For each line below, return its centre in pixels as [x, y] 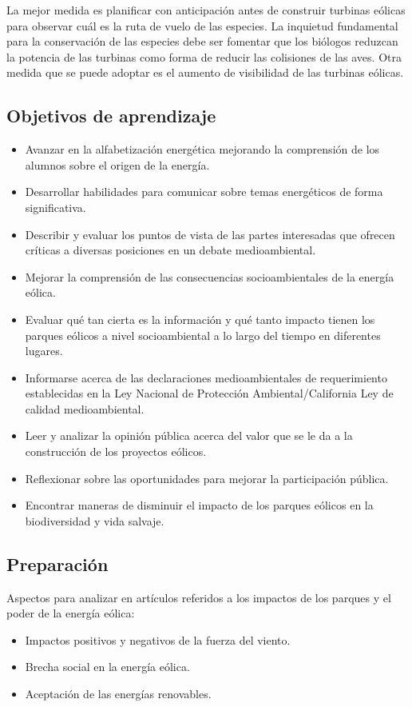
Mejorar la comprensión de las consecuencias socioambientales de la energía [210, 276]
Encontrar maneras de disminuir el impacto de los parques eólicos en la [199, 505]
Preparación [57, 563]
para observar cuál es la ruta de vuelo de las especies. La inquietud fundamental [202, 25]
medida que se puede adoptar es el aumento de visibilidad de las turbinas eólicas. [205, 72]
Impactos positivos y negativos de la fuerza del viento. [158, 639]
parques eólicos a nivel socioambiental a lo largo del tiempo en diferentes [203, 335]
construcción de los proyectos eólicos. [116, 451]
